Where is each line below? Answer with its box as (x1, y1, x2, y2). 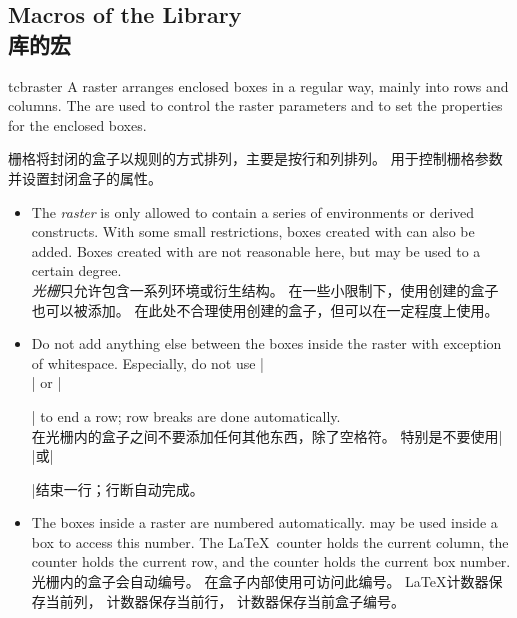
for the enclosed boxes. (8, 114, 147, 135)
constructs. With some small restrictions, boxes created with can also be (31, 221, 475, 242)
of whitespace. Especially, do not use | (31, 352, 264, 373)
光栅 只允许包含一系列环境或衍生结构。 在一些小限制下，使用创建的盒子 (31, 279, 499, 300)
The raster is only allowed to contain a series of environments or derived (31, 201, 475, 222)
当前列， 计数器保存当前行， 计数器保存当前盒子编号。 (45, 590, 406, 611)
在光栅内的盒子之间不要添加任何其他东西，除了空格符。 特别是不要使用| (31, 425, 503, 446)
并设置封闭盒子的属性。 (8, 167, 162, 188)
